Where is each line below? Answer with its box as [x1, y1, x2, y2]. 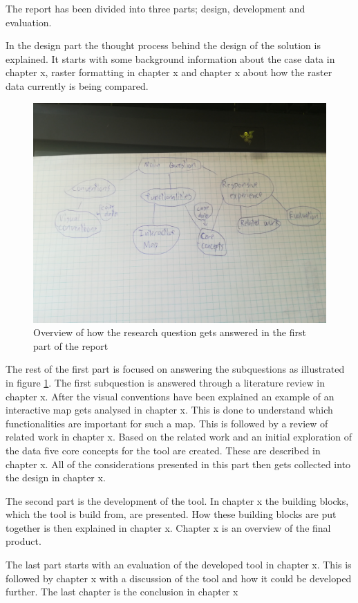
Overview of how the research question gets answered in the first [33, 325, 306, 340]
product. [6, 534, 41, 548]
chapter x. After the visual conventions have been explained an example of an [6, 389, 335, 403]
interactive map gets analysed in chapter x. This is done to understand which [6, 402, 333, 417]
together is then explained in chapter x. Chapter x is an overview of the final [6, 520, 331, 535]
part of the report [33, 338, 109, 353]
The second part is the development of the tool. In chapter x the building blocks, [6, 493, 349, 508]
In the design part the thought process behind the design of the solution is [6, 38, 321, 53]
